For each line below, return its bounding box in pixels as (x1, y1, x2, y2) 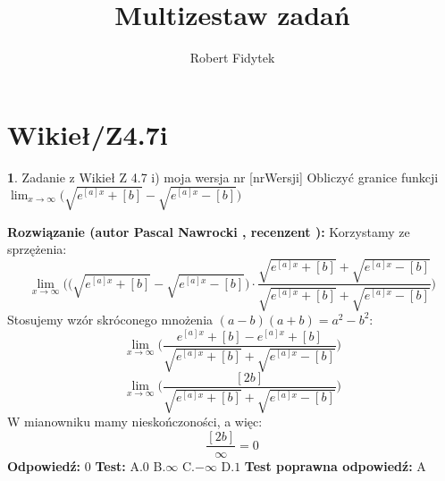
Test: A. (95, 457, 143, 476)
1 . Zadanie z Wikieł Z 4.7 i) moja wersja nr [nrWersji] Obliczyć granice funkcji (7, 167, 439, 186)
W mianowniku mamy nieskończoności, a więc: (7, 412, 263, 431)
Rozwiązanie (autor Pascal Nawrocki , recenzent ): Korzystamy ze (7, 222, 410, 240)
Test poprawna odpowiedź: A (244, 457, 426, 476)
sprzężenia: (7, 240, 67, 258)
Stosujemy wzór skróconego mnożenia (7, 309, 214, 328)
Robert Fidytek (189, 48, 275, 67)
